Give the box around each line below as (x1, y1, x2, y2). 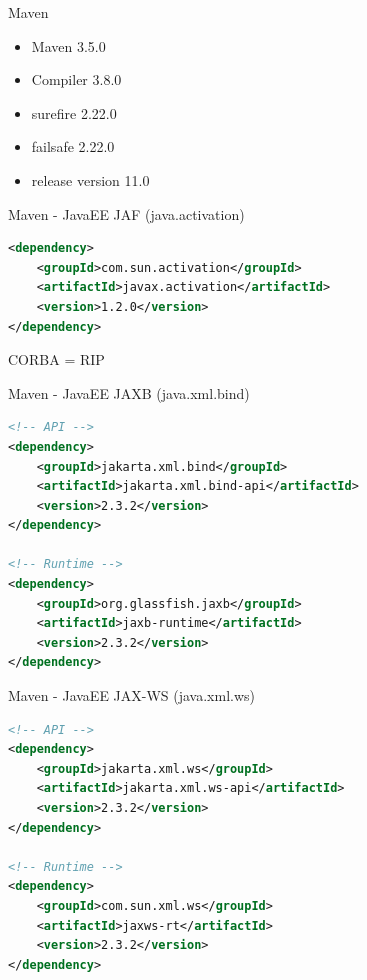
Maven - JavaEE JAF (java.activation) (8, 203, 245, 224)
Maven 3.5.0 (31, 35, 106, 56)
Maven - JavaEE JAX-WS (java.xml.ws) (8, 685, 256, 706)
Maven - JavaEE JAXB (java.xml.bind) (8, 382, 250, 403)
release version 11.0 (31, 169, 150, 190)
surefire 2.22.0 (31, 102, 117, 123)
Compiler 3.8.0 (31, 69, 122, 90)
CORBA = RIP (8, 349, 105, 370)
